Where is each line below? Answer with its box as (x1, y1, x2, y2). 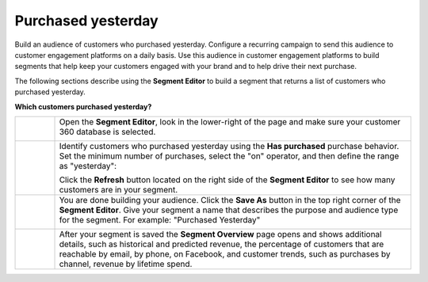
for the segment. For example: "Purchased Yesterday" (59, 214, 261, 225)
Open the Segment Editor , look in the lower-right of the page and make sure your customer (59, 116, 401, 127)
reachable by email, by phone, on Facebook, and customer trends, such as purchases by (59, 248, 391, 259)
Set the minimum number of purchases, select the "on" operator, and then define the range (59, 151, 399, 162)
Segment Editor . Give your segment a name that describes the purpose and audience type (59, 204, 399, 215)
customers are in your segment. (59, 184, 178, 195)
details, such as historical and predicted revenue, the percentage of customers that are (59, 238, 384, 250)
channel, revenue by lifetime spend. (59, 258, 193, 269)
